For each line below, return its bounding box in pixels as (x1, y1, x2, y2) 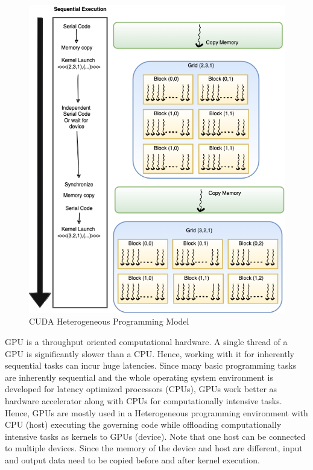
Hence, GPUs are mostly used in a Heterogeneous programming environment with (5, 406, 308, 419)
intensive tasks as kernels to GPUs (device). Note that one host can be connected (5, 430, 306, 442)
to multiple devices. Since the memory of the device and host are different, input (5, 442, 303, 454)
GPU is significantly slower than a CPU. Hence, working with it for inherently (5, 347, 295, 360)
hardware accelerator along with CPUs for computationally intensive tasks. (5, 394, 282, 407)
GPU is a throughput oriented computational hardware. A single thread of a (5, 335, 288, 348)
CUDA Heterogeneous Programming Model (29, 315, 189, 328)
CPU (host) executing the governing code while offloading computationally (5, 418, 282, 431)
